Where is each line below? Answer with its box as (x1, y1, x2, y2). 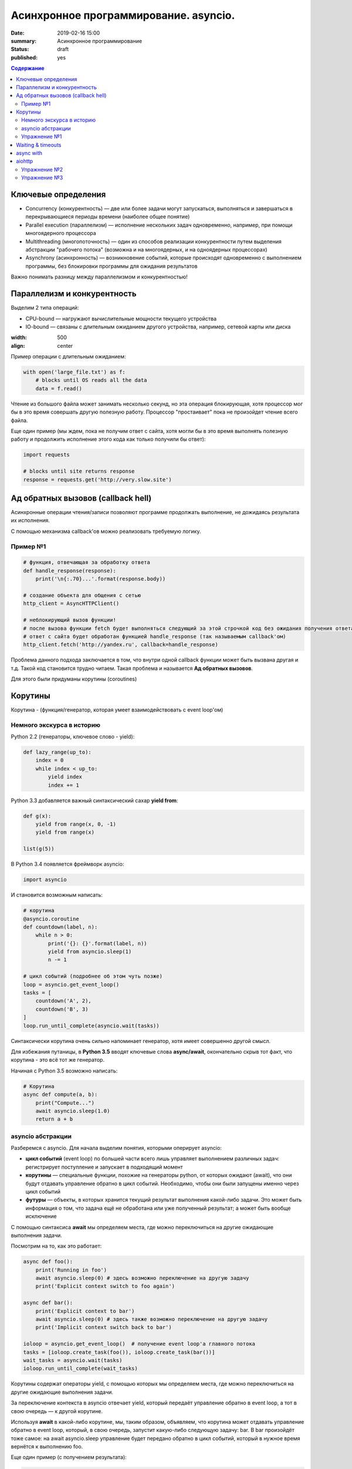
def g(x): (23, 813, 52, 819)
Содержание (11, 65, 45, 72)
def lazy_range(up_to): (23, 749, 92, 756)
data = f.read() (35, 385, 82, 392)
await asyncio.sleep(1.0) (35, 1108, 110, 1114)
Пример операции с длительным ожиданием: (11, 353, 126, 360)
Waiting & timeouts (16, 141, 62, 148)
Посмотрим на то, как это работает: (11, 1243, 102, 1250)
